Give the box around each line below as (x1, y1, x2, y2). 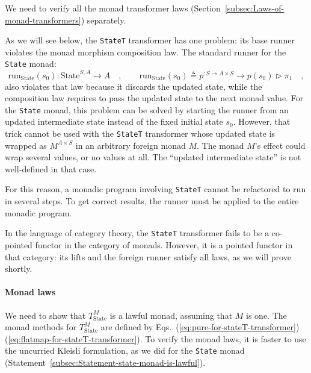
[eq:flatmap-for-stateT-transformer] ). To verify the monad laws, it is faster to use (8, 332, 306, 345)
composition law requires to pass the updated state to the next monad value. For (5, 92, 304, 104)
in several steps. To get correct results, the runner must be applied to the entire (5, 195, 299, 207)
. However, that (233, 115, 291, 128)
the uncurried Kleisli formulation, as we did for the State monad (5, 344, 245, 357)
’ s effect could (254, 139, 306, 151)
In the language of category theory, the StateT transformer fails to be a (5, 227, 269, 239)
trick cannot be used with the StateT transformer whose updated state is (5, 127, 276, 140)
